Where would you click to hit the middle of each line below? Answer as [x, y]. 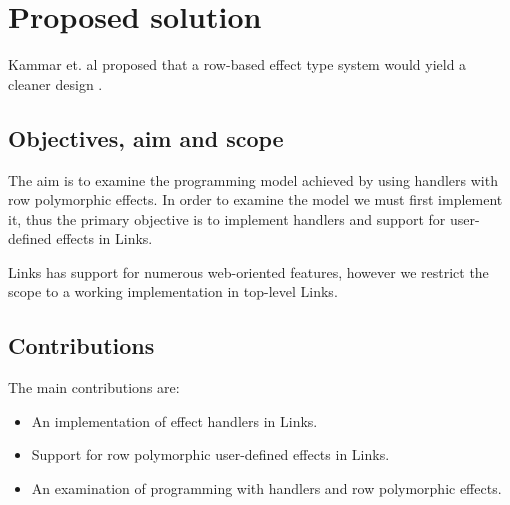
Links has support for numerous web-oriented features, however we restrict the [248, 271]
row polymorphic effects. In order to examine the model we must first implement [255, 199]
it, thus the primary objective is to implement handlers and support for [227, 218]
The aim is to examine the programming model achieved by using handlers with [253, 179]
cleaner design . [55, 83]
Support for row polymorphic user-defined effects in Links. [210, 454]
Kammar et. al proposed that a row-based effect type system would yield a [237, 64]
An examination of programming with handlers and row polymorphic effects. [266, 488]
